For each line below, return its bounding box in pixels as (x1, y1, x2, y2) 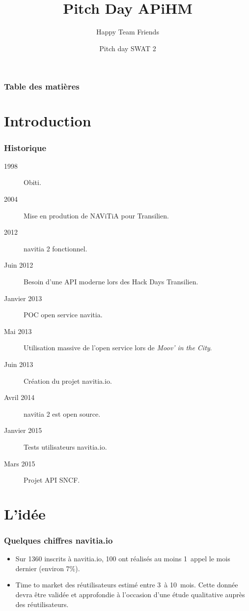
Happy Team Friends (96, 27, 159, 37)
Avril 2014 (4, 392, 35, 402)
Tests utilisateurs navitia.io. (24, 441, 107, 452)
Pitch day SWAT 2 (99, 43, 156, 53)
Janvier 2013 (4, 293, 42, 303)
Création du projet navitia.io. (24, 375, 112, 386)
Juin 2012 (4, 260, 33, 270)
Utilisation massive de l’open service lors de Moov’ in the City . (24, 342, 212, 353)
